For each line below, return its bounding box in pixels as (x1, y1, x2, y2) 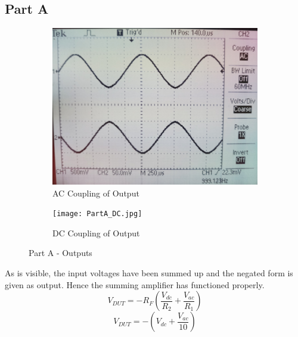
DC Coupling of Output (52, 226, 140, 239)
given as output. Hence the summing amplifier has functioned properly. (5, 278, 265, 291)
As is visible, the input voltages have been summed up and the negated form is (5, 266, 293, 279)
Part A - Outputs (29, 246, 92, 259)
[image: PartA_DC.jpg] (52, 210, 142, 219)
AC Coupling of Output (52, 186, 139, 199)
